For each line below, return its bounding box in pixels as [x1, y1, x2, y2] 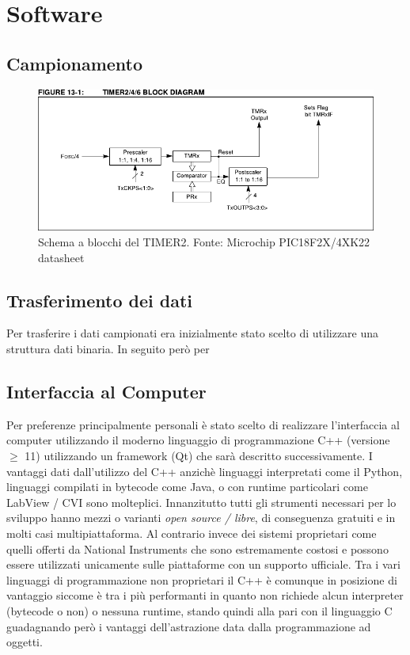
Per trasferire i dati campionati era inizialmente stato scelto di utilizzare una [6, 325, 379, 341]
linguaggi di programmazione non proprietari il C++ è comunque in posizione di [6, 571, 397, 588]
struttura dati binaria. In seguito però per [6, 340, 210, 356]
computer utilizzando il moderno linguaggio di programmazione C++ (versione [6, 432, 390, 448]
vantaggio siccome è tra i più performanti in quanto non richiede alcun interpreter [6, 587, 404, 604]
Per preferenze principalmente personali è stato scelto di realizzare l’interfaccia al [6, 416, 400, 432]
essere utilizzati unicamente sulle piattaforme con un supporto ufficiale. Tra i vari [6, 556, 401, 573]
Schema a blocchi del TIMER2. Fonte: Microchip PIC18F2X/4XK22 [38, 234, 370, 249]
